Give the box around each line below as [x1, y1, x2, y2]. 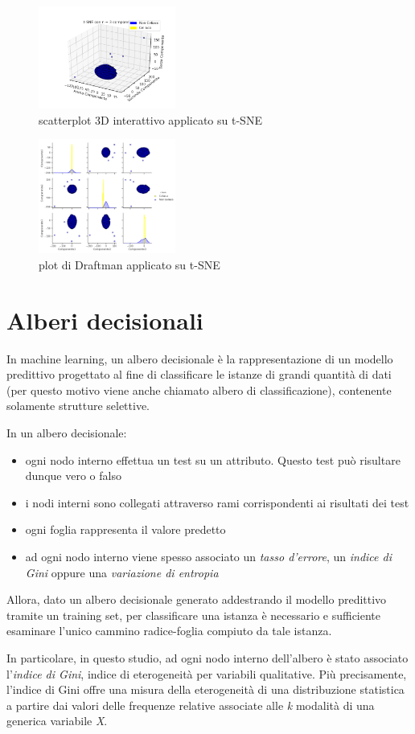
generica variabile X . [6, 712, 108, 729]
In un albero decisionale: [6, 424, 127, 441]
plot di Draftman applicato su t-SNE [39, 256, 220, 273]
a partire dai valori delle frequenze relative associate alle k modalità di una [6, 696, 375, 713]
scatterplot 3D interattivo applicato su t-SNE [39, 111, 262, 128]
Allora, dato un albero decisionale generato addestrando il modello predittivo [6, 591, 387, 608]
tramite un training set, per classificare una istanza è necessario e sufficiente [6, 606, 381, 623]
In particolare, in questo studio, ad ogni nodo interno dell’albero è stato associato [6, 649, 409, 666]
